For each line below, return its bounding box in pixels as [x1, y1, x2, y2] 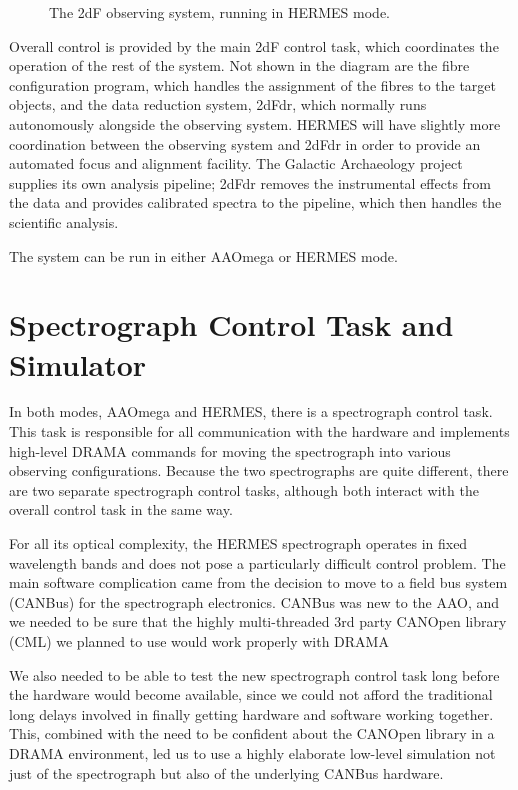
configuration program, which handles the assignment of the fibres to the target [9, 74, 497, 95]
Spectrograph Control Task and [9, 304, 454, 345]
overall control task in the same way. [9, 499, 233, 520]
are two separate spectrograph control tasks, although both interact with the [9, 479, 479, 500]
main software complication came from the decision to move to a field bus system [9, 572, 508, 593]
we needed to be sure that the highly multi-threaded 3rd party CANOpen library [9, 611, 507, 632]
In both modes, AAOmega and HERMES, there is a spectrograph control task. [9, 401, 493, 422]
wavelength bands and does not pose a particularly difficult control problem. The [9, 552, 506, 573]
